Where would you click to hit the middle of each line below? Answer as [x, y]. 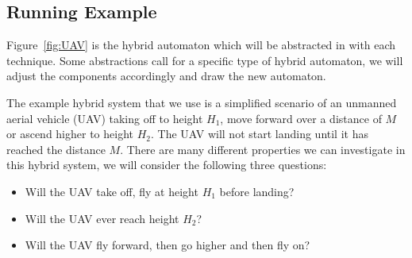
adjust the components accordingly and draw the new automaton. [166, 76]
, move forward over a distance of [301, 118]
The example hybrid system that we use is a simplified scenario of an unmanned [202, 102]
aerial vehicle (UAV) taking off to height [105, 118]
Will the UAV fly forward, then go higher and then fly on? [167, 245]
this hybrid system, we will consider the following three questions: [167, 165]
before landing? [257, 191]
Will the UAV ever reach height [102, 218]
